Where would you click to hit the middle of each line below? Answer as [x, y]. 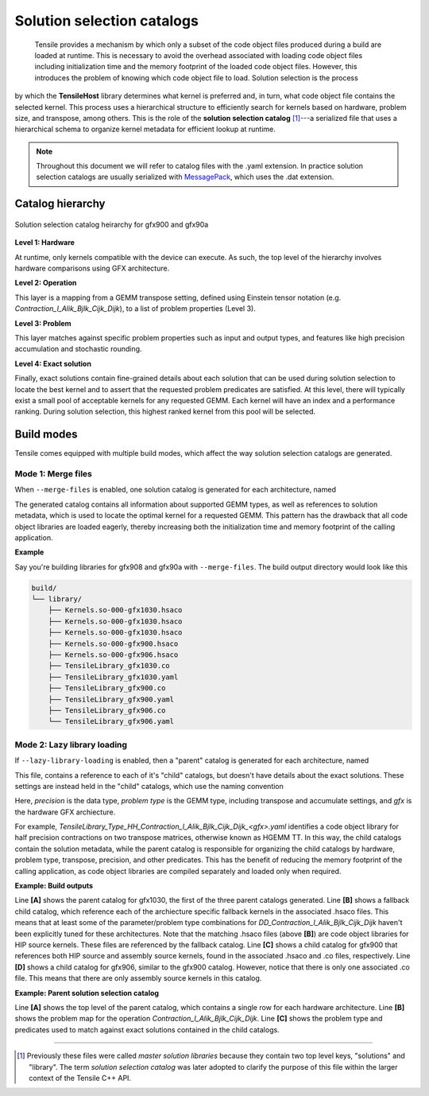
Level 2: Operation [46, 283]
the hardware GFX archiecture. [65, 812]
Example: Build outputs [54, 886]
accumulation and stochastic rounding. [78, 349]
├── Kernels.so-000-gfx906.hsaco [113, 655]
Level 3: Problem [43, 323]
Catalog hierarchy [60, 204]
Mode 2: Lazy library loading [71, 744]
